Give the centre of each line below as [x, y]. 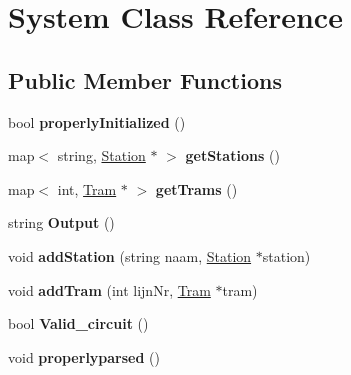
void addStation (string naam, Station [130, 255]
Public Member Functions [145, 79]
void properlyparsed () [84, 356]
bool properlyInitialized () [97, 121]
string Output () [61, 222]
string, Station [101, 155]
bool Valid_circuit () [78, 323]
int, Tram [87, 188]
